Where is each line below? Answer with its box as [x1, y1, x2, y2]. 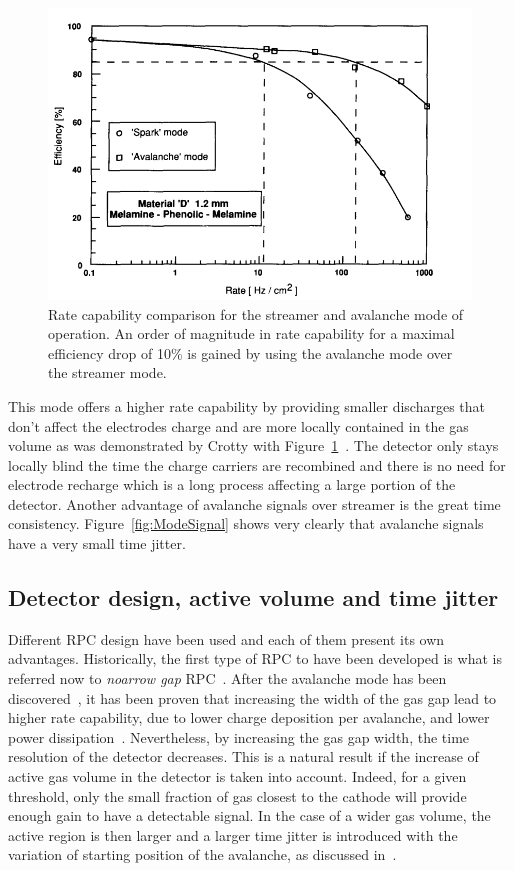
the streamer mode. [48, 362, 167, 383]
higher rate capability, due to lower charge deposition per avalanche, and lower [8, 707, 490, 728]
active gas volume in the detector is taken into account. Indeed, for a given [8, 766, 467, 787]
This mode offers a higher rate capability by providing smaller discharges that [8, 395, 486, 416]
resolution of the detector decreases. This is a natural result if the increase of [8, 746, 479, 767]
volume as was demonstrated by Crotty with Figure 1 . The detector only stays [8, 435, 499, 456]
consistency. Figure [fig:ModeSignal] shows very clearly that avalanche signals [8, 513, 484, 534]
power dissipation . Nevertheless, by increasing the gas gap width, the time [8, 726, 470, 747]
